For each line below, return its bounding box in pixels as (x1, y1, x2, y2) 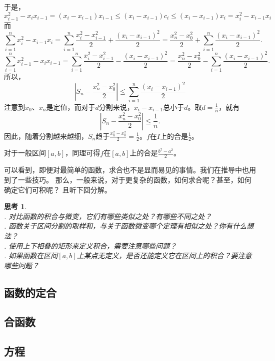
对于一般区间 (4, 147, 46, 158)
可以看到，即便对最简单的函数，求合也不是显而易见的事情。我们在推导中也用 (4, 164, 256, 175)
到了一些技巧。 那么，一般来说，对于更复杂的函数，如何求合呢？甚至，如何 (4, 174, 251, 185)
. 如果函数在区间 (4, 250, 58, 261)
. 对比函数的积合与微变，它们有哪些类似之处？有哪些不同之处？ (4, 211, 212, 221)
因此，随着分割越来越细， (4, 130, 88, 141)
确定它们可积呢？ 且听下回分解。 (4, 184, 111, 195)
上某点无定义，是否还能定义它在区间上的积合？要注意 (76, 250, 252, 261)
